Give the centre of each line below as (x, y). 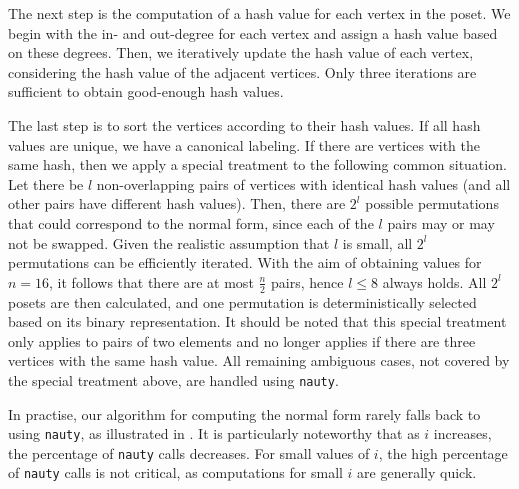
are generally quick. (417, 472)
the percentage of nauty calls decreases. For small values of (189, 452)
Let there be (46, 183)
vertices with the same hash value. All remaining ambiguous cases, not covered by (259, 360)
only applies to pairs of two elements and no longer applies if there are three (242, 340)
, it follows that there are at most (151, 281)
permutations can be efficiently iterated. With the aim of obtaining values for (245, 262)
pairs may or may (441, 222)
